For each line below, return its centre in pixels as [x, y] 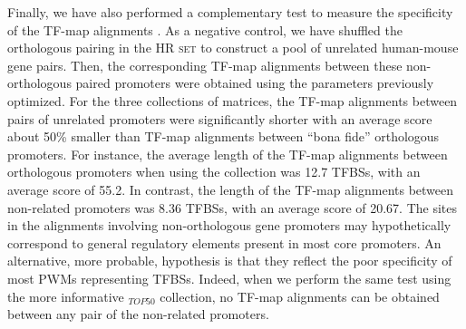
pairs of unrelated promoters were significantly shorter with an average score [220, 118]
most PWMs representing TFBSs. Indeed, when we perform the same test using [229, 278]
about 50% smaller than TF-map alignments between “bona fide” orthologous [223, 136]
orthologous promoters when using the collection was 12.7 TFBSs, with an [214, 172]
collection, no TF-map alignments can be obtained [300, 296]
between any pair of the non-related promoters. [138, 314]
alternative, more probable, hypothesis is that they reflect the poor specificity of [230, 261]
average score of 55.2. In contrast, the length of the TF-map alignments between [231, 189]
